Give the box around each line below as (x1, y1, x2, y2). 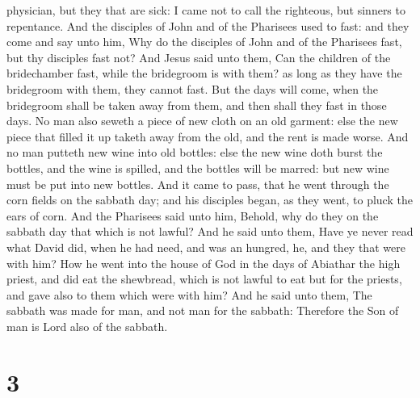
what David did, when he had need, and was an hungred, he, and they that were (6, 238, 405, 255)
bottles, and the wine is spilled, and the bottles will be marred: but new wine (6, 159, 389, 176)
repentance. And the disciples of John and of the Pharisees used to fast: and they (6, 17, 409, 34)
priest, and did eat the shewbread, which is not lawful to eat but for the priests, (6, 270, 402, 287)
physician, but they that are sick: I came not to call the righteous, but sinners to (6, 2, 405, 18)
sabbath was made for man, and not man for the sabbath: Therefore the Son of (6, 302, 399, 319)
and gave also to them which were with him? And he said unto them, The (6, 286, 372, 303)
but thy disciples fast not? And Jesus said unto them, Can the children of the (6, 48, 391, 65)
